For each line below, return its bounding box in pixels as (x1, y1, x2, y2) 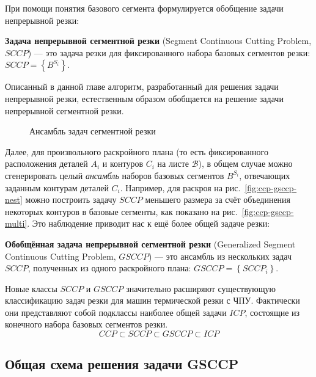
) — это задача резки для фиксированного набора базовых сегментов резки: (28, 46, 310, 59)
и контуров (102, 157, 144, 170)
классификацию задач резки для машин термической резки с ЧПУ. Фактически (5, 294, 300, 307)
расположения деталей (5, 157, 88, 170)
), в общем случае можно (198, 157, 293, 170)
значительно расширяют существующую (126, 282, 276, 295)
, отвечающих (239, 169, 290, 181)
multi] (5, 217, 28, 230)
